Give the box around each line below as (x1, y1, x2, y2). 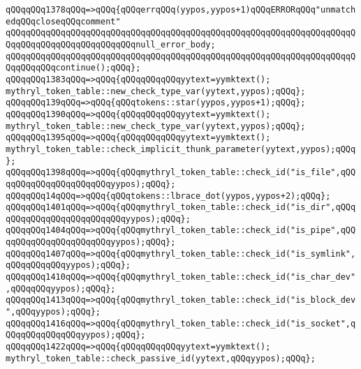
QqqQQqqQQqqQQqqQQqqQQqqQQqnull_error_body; (6, 39, 216, 50)
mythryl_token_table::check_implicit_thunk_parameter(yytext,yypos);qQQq (6, 144, 356, 154)
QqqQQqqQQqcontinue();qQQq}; (6, 63, 141, 73)
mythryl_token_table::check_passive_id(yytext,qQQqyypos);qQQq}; (6, 353, 316, 363)
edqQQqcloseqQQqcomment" (6, 16, 121, 27)
